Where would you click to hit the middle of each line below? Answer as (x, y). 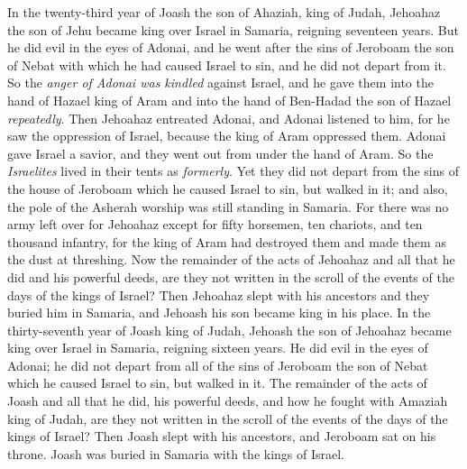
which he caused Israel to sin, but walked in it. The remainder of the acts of (217, 383)
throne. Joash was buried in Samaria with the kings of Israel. (176, 453)
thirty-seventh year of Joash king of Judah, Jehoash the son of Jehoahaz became (229, 330)
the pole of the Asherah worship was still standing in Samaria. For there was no (228, 206)
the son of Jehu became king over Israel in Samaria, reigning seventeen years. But (233, 29)
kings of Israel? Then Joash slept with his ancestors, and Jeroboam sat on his (222, 436)
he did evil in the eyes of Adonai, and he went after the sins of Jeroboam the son (231, 47)
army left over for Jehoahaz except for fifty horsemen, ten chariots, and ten (215, 224)
